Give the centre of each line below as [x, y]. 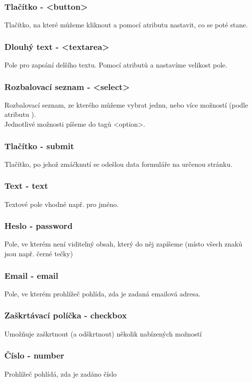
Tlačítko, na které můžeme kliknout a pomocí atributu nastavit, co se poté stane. [126, 25]
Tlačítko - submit [39, 146]
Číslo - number [34, 355]
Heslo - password [39, 226]
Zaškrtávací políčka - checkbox [66, 315]
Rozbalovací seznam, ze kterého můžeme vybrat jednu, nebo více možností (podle [126, 104]
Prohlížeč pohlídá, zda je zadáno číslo [61, 373]
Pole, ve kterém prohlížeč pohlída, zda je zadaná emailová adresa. [103, 293]
